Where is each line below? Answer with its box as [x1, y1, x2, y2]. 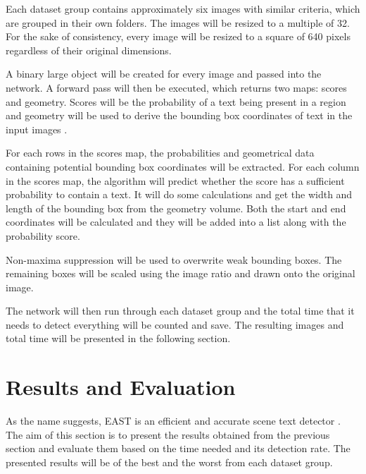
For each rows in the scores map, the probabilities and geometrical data [6, 145, 315, 160]
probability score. [6, 228, 80, 243]
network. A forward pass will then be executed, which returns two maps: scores [6, 80, 347, 95]
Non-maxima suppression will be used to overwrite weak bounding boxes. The [6, 252, 342, 267]
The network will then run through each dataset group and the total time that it [6, 303, 355, 318]
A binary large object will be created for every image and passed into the [6, 66, 322, 81]
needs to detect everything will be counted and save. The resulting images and [6, 317, 344, 332]
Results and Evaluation [6, 372, 236, 401]
